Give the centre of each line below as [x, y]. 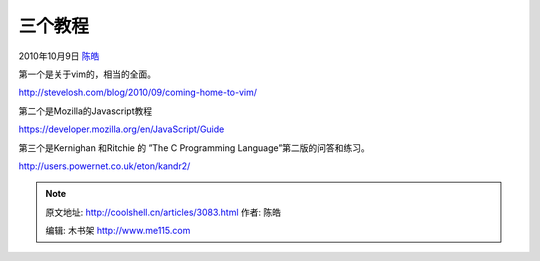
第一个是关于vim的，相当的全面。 [87, 74]
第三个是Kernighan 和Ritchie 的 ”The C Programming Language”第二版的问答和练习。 [194, 147]
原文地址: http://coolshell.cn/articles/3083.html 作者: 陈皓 [163, 212]
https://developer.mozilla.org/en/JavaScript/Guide [121, 129]
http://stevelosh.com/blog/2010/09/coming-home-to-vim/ [138, 92]
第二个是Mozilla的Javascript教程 [85, 111]
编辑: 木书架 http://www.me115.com [118, 231]
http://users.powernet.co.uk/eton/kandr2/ [104, 166]
